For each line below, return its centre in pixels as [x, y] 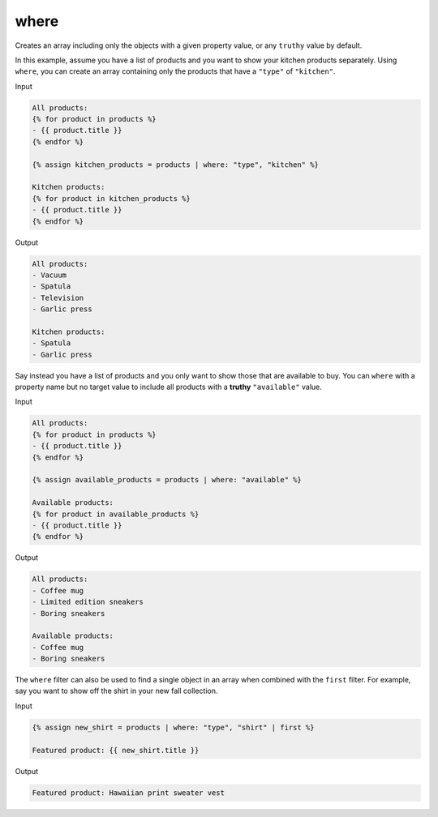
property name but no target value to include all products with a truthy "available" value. [168, 387]
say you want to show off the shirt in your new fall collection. [116, 691]
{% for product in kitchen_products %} [111, 198]
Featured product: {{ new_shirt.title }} [116, 750]
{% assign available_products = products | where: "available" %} [167, 480]
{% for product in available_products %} [116, 514]
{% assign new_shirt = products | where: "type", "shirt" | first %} [173, 727]
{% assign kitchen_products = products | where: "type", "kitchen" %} [176, 165]
